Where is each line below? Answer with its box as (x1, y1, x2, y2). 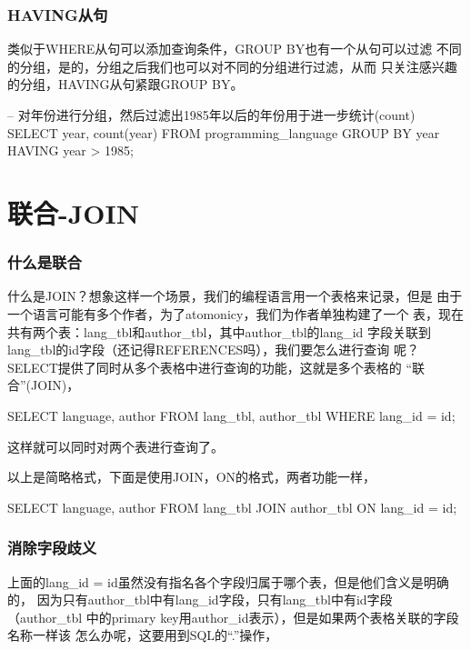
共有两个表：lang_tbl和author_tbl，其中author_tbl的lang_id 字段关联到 (7, 322, 432, 341)
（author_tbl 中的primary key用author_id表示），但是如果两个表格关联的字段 (7, 607, 459, 626)
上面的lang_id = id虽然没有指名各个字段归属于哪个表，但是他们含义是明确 (7, 572, 449, 591)
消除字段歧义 (7, 536, 97, 559)
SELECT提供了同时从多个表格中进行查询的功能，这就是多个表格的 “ (7, 357, 413, 376)
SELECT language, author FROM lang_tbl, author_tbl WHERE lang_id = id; (7, 405, 456, 425)
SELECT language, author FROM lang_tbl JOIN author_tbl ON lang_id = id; (7, 497, 457, 516)
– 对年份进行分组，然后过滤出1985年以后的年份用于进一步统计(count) (7, 105, 416, 124)
